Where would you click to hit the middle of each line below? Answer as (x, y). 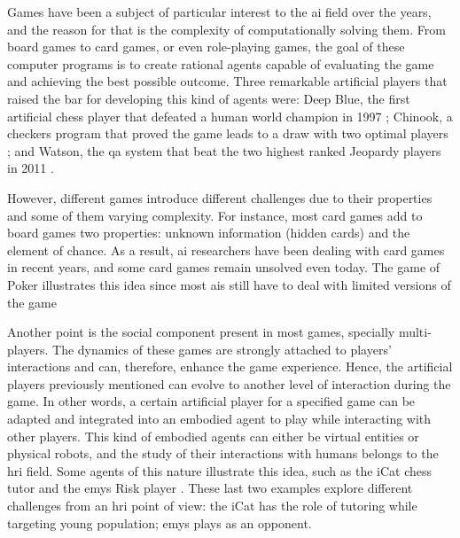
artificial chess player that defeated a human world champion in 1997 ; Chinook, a (230, 116)
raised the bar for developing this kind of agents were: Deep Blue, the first (209, 98)
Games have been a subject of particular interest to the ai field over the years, (219, 12)
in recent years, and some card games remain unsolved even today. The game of (224, 267)
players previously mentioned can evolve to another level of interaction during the (229, 383)
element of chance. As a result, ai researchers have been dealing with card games (226, 250)
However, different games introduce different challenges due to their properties (220, 197)
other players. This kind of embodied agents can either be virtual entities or (213, 436)
